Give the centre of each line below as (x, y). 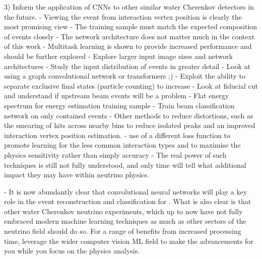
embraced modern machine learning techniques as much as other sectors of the (125, 221)
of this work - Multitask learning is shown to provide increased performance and (128, 46)
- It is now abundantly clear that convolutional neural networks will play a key (126, 191)
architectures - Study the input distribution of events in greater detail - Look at (127, 66)
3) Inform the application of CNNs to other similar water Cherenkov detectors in (129, 7)
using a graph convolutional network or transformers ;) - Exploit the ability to (125, 76)
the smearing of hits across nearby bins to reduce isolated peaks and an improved (130, 125)
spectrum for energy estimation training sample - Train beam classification (119, 105)
